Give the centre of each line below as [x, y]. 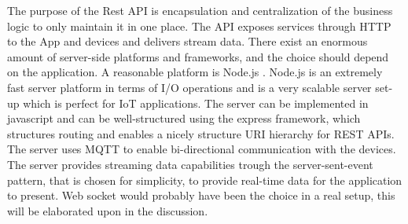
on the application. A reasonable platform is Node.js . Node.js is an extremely [195, 72]
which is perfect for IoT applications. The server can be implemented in [196, 103]
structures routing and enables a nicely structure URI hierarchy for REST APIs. [201, 133]
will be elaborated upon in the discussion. [108, 210]
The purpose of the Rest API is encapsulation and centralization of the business [200, 10]
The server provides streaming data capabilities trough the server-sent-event [190, 164]
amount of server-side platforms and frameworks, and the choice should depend [198, 56]
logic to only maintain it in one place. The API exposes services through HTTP [199, 26]
